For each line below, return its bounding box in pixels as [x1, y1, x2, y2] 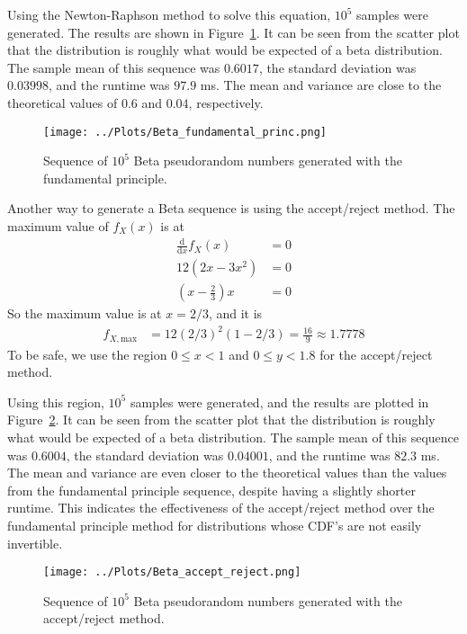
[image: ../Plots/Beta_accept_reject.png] [43, 566, 301, 579]
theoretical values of [7, 93, 118, 112]
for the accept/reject [319, 344, 433, 363]
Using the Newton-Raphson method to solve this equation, [7, 5, 331, 23]
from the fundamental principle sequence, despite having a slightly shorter [7, 480, 416, 499]
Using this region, [7, 392, 104, 411]
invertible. [7, 533, 63, 552]
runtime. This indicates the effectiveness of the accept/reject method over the [7, 498, 435, 517]
